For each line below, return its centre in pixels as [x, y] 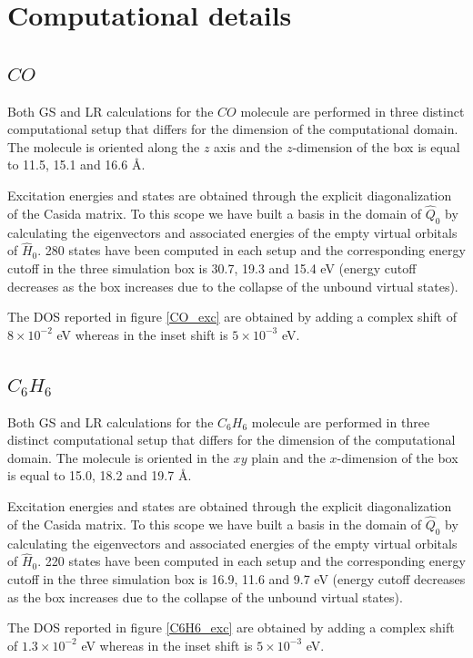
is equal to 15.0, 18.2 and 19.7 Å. [100, 475]
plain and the [288, 457]
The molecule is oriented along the [104, 146]
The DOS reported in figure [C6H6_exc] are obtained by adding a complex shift [231, 627]
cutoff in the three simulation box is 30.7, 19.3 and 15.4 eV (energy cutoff [212, 267]
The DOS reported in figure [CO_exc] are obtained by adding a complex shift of [232, 317]
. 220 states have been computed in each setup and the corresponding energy [252, 561]
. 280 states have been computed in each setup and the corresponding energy [252, 250]
